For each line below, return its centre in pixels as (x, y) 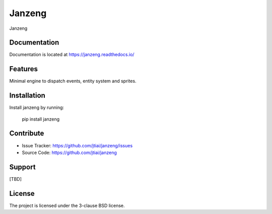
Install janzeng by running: (37, 108)
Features (23, 69)
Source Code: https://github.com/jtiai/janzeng (69, 152)
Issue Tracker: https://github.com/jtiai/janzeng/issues (77, 145)
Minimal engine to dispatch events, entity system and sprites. (73, 81)
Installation (27, 96)
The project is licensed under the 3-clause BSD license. (67, 205)
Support (22, 167)
